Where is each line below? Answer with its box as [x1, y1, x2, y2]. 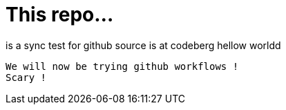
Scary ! [6, 71, 47, 83]
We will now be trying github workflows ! [6, 60, 239, 72]
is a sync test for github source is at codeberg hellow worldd [6, 39, 281, 51]
